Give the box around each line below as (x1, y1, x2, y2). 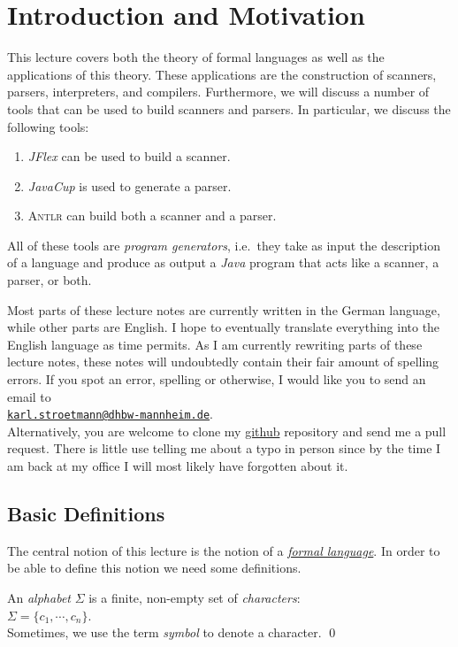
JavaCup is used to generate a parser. (27, 176, 232, 195)
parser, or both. (7, 271, 92, 289)
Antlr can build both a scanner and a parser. (27, 206, 277, 225)
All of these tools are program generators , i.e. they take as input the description (7, 235, 440, 254)
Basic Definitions (7, 500, 165, 528)
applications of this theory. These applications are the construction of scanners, (7, 65, 437, 83)
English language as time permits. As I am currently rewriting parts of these (7, 335, 423, 353)
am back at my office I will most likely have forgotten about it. (7, 457, 348, 475)
